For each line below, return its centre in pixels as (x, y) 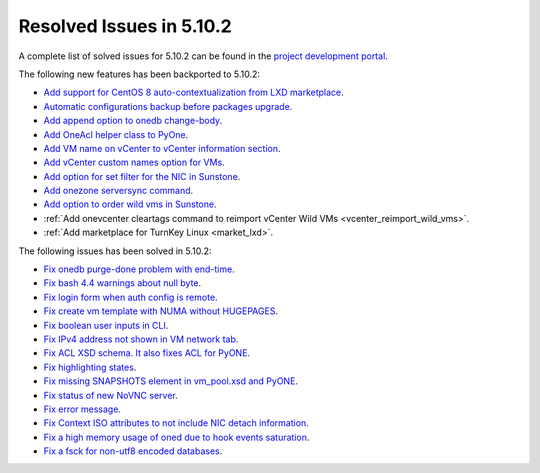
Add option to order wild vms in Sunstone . (130, 204)
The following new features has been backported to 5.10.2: (139, 74)
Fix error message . (82, 409)
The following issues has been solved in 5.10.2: (115, 251)
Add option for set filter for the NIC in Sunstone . (142, 176)
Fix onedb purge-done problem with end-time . (139, 269)
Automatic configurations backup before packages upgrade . (168, 106)
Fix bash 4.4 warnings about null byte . (122, 283)
